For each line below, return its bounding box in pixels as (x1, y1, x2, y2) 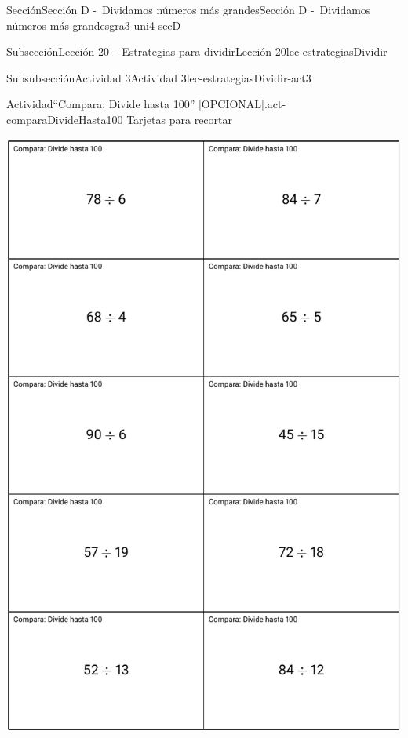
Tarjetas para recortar (126, 111, 232, 127)
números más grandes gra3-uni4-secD (6, 16, 181, 33)
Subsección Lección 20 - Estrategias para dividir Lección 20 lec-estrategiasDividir (6, 43, 388, 60)
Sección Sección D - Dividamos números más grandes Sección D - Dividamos (6, 2, 371, 17)
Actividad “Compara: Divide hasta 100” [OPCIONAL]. (6, 96, 268, 112)
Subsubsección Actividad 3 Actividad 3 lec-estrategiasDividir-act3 (6, 69, 311, 85)
